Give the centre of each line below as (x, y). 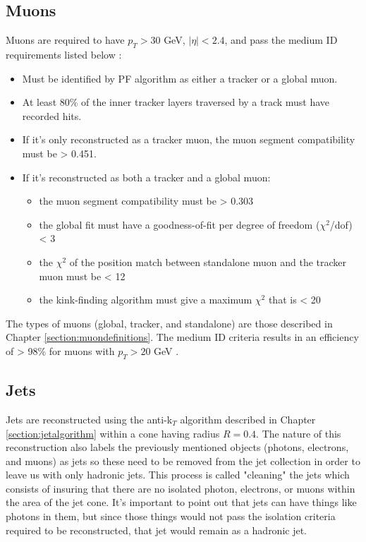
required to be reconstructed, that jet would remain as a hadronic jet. (157, 530)
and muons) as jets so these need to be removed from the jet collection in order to (183, 460)
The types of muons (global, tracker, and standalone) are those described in (169, 323)
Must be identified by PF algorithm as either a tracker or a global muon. (180, 78)
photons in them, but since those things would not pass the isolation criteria (171, 516)
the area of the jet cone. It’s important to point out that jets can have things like (181, 502)
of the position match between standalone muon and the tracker (208, 261)
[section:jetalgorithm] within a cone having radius (113, 433)
